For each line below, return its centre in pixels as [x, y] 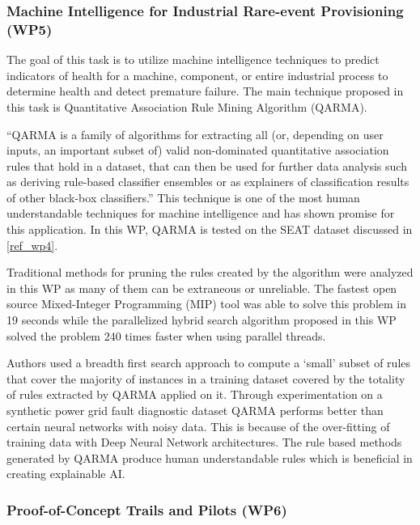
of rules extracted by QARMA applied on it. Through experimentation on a [195, 394]
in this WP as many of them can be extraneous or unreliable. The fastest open [202, 288]
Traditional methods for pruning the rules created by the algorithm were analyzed [210, 272]
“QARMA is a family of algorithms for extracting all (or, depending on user [195, 134]
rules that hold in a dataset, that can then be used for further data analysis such [207, 165]
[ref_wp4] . [32, 245]
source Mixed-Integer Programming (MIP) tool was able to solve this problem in [206, 304]
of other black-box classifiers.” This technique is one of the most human [183, 197]
